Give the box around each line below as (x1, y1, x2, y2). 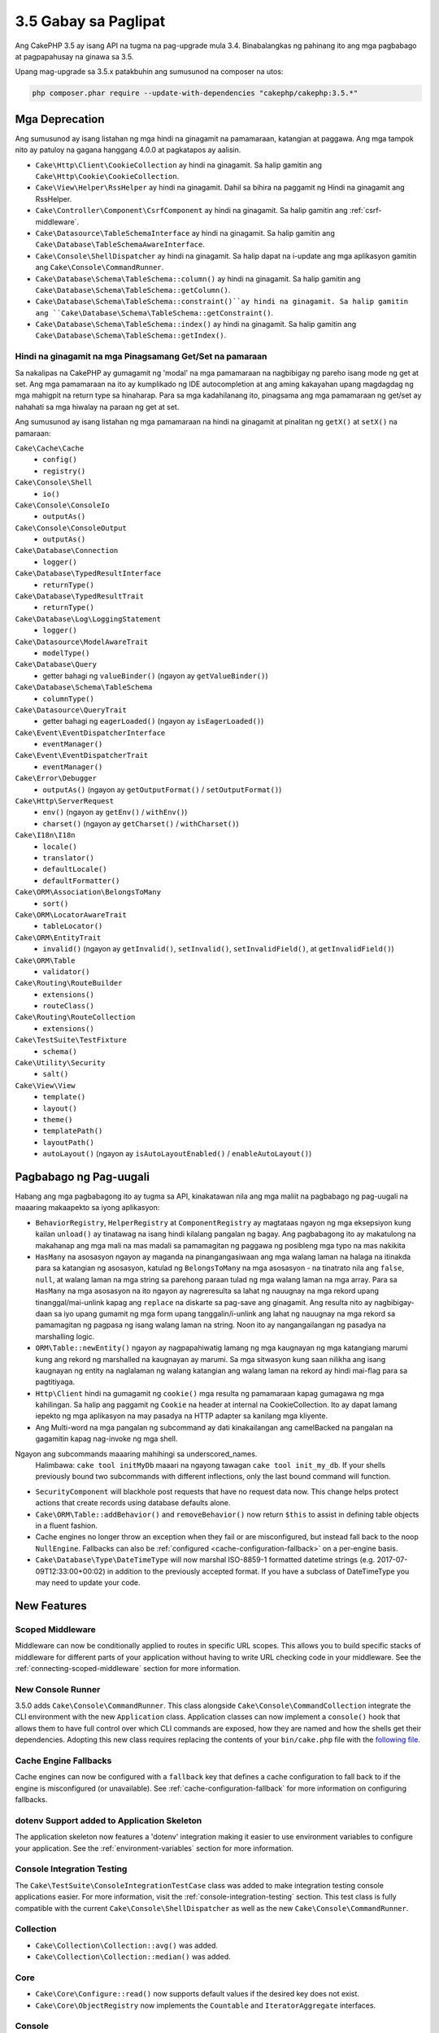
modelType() (42, 648, 90, 658)
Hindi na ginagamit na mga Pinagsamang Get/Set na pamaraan (15, 350, 267, 362)
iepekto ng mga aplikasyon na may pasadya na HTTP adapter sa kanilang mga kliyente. (35, 1411, 328, 1421)
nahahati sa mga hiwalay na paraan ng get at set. (15, 402, 180, 411)
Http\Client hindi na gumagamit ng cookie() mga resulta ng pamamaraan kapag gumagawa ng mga (35, 1388, 385, 1398)
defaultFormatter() (42, 876, 120, 886)
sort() (42, 899, 69, 908)
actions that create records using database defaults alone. (35, 1498, 231, 1508)
